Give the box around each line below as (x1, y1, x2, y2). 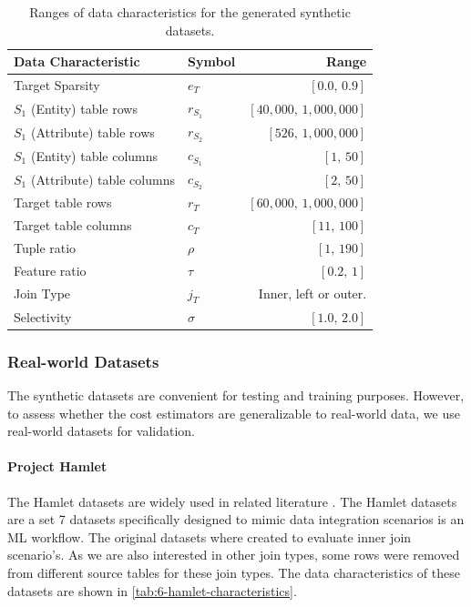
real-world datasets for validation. (7, 421, 196, 440)
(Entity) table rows (30, 98, 138, 117)
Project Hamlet (7, 457, 108, 476)
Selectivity (14, 307, 72, 326)
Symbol (187, 52, 236, 71)
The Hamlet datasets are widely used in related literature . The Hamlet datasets (7, 491, 457, 511)
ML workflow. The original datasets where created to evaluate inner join (7, 527, 412, 546)
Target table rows (14, 193, 112, 212)
